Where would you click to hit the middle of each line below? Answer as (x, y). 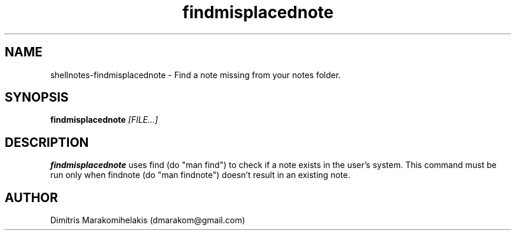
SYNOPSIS (37, 98)
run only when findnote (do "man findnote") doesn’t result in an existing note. (200, 175)
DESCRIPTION (47, 142)
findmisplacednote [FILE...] (104, 120)
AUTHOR (32, 197)
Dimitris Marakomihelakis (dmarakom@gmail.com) (148, 220)
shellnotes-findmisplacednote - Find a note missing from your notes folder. (196, 75)
